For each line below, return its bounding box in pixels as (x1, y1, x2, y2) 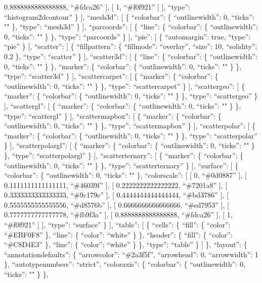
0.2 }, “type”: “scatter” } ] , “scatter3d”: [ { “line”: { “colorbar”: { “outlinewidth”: (4, 51, 257, 61)
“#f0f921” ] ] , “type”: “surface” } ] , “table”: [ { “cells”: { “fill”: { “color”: (4, 219, 231, 230)
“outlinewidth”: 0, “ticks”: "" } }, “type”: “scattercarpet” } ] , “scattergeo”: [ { (4, 80, 245, 91)
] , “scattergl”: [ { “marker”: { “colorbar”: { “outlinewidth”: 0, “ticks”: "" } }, (4, 100, 241, 111)
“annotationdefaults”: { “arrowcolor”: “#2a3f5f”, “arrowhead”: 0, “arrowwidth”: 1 (4, 249, 258, 259)
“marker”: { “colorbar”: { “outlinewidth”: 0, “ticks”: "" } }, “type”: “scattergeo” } (4, 90, 258, 101)
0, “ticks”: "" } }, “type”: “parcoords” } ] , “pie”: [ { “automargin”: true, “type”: (4, 31, 251, 41)
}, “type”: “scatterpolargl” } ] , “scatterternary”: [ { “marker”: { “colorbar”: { (4, 150, 244, 160)
